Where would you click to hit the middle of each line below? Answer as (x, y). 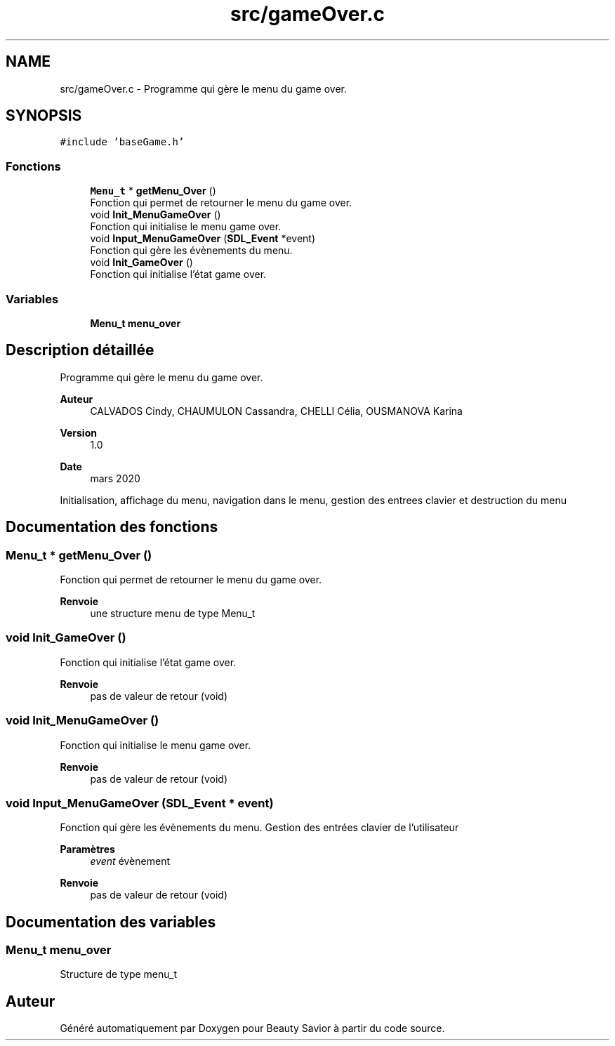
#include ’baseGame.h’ (122, 142)
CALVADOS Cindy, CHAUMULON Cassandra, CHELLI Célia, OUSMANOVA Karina (276, 411)
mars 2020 (115, 478)
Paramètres (87, 849)
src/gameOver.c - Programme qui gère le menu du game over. (204, 88)
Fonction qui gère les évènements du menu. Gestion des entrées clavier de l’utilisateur (259, 828)
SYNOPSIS (44, 116)
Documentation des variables (111, 922)
